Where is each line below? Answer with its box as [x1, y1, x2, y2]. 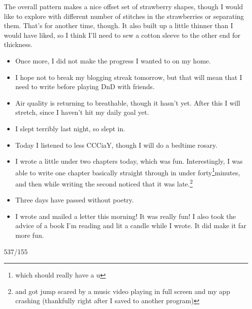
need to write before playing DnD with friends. [15, 81, 155, 92]
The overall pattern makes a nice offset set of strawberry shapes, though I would [4, 1, 243, 11]
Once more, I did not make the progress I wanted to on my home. [15, 55, 211, 65]
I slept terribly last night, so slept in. [15, 123, 126, 133]
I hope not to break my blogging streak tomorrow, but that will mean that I [15, 72, 242, 82]
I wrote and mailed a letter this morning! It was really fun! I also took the [15, 211, 236, 221]
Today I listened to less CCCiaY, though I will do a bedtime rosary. [15, 139, 218, 150]
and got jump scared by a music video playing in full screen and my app [15, 286, 230, 296]
